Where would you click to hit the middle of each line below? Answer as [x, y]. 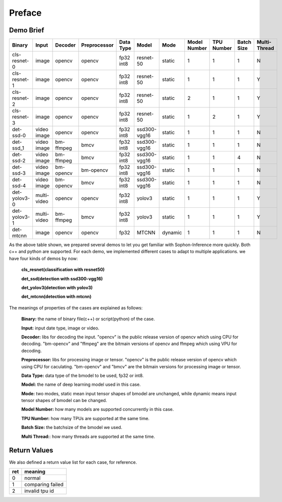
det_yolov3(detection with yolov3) [57, 288]
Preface [25, 13]
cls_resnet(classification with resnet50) [63, 270]
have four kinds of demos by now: [43, 258]
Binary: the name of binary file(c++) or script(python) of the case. [88, 319]
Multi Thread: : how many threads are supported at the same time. [88, 436]
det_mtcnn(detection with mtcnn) [56, 297]
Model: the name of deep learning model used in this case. [81, 384]
